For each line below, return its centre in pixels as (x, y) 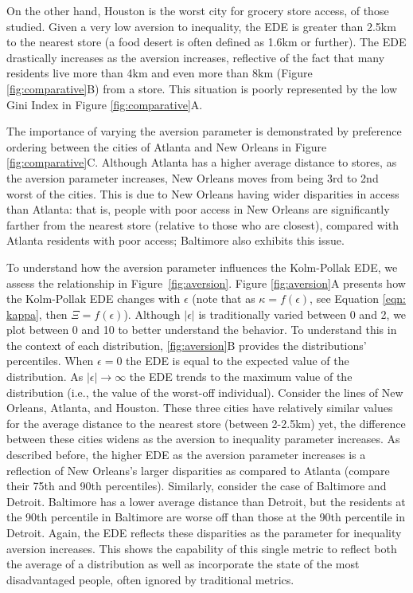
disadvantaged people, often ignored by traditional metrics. (150, 579)
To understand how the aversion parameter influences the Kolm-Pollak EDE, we (202, 267)
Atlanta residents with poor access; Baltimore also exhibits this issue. (175, 240)
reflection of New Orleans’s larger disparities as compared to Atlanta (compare (198, 470)
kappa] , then (37, 314)
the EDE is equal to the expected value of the (238, 361)
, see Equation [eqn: (358, 298)
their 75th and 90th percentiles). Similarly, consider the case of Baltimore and (197, 486)
